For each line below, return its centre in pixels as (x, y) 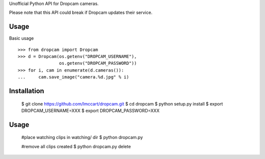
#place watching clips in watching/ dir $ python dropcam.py (82, 137)
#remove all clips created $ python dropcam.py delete (76, 146)
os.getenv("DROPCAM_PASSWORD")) (98, 63)
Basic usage (22, 38)
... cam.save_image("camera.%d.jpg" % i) (74, 77)
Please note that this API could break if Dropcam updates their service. (81, 13)
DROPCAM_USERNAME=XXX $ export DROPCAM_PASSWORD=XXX (90, 111)
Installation (26, 91)
